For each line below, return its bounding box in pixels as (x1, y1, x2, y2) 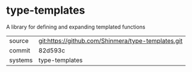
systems (9, 56, 33, 64)
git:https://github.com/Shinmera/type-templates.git (38, 36, 183, 45)
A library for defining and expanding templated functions (6, 23, 145, 30)
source (9, 36, 29, 45)
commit (9, 46, 30, 54)
